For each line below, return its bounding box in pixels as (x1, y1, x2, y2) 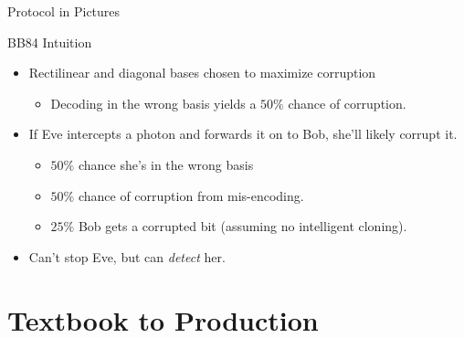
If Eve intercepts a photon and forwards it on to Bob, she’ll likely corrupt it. (28, 124, 458, 143)
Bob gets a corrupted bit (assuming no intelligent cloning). (78, 217, 407, 236)
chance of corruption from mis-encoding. (78, 185, 304, 205)
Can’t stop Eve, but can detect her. (28, 247, 226, 266)
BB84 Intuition (7, 32, 92, 51)
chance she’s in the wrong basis (78, 154, 254, 174)
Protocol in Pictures (7, 2, 121, 20)
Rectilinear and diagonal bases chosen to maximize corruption (28, 63, 376, 82)
